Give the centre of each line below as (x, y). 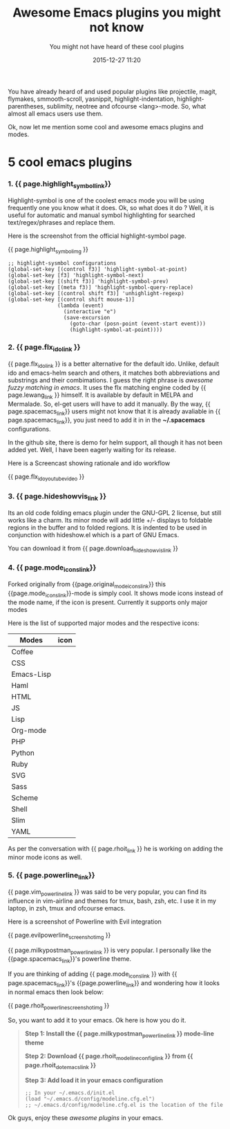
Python (23, 753)
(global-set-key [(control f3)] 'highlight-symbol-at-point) (98, 270)
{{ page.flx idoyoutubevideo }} (46, 477)
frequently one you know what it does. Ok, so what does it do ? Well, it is (111, 207)
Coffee (22, 651)
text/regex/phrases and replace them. (62, 222)
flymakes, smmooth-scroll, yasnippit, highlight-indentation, (92, 99)
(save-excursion (87, 318)
